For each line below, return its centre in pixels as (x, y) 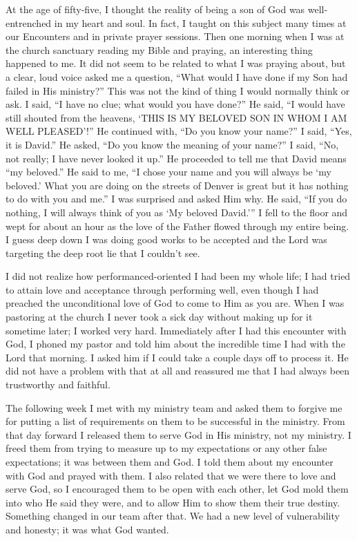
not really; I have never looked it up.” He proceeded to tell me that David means (176, 158)
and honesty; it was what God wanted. (87, 529)
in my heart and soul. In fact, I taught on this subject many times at (200, 22)
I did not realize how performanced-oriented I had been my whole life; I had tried (178, 276)
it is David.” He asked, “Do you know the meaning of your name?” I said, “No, (172, 144)
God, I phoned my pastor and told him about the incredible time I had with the (175, 344)
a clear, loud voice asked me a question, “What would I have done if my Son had (177, 76)
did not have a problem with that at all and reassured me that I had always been (178, 371)
